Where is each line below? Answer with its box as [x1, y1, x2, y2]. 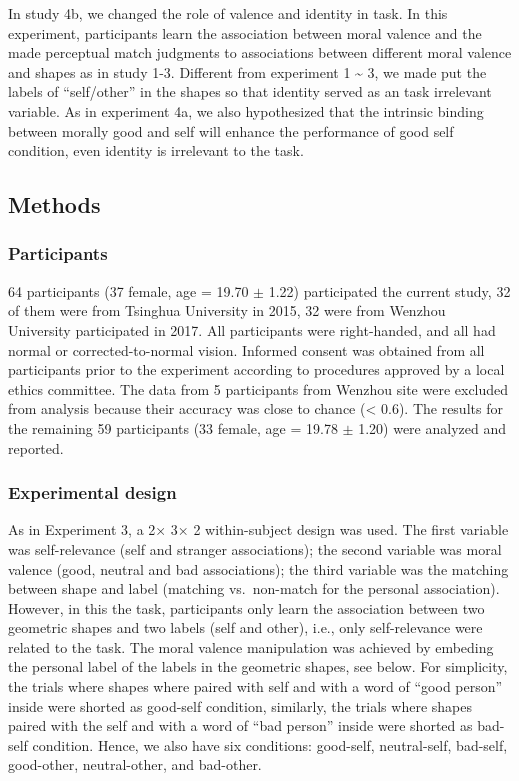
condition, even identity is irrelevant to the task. [8, 140, 304, 161]
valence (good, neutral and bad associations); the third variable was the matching [8, 558, 509, 579]
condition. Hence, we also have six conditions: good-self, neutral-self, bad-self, [32, 734, 508, 755]
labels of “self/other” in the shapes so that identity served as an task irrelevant [8, 81, 492, 102]
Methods [8, 189, 101, 220]
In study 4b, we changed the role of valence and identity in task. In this [8, 3, 448, 23]
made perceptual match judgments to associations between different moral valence [8, 42, 512, 63]
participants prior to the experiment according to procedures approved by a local [8, 359, 505, 380]
